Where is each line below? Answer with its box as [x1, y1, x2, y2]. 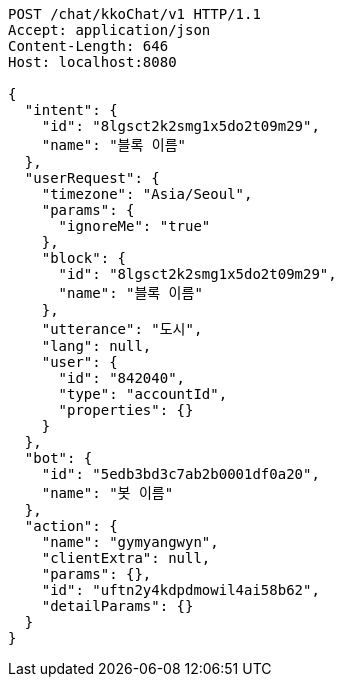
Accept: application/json [8, 22, 211, 38]
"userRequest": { [24, 170, 160, 186]
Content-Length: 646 [8, 38, 169, 54]
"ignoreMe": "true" [58, 218, 211, 234]
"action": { [24, 518, 118, 534]
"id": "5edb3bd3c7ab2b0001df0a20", [41, 466, 320, 482]
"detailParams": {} [41, 598, 194, 614]
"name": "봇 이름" [41, 485, 174, 501]
